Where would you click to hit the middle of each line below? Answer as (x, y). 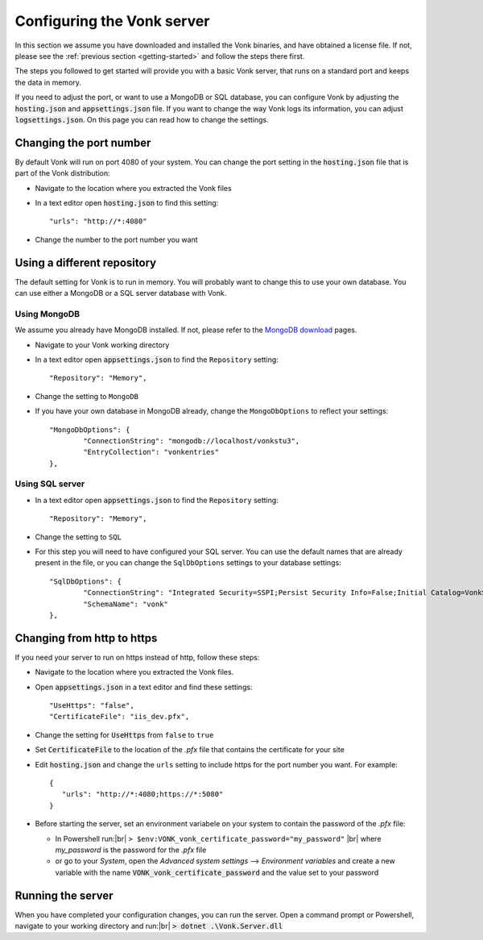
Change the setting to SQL (78, 537)
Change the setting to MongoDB (87, 396)
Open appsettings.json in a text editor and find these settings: (144, 687)
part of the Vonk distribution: (62, 173)
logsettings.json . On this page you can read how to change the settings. (142, 119)
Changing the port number (83, 142)
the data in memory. (48, 82)
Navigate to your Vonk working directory (102, 345)
